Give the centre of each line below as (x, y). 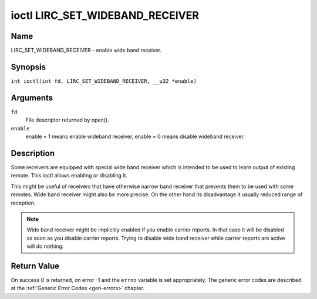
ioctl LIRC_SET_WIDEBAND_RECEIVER (105, 15)
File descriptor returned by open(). (67, 120)
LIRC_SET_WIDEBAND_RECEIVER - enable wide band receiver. (86, 51)
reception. (23, 203)
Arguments (32, 98)
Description (33, 153)
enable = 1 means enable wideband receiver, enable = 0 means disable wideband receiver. (135, 137)
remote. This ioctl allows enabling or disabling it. (69, 176)
